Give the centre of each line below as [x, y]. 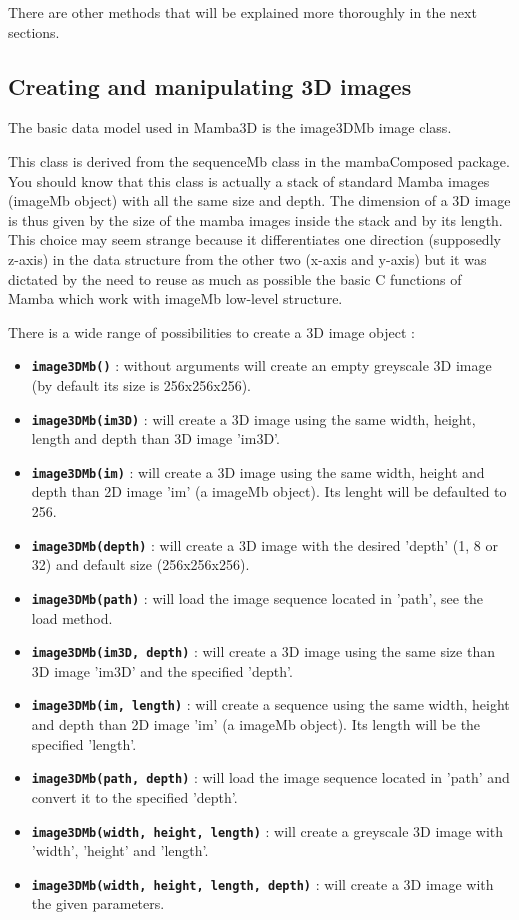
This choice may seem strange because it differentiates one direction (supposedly [254, 239]
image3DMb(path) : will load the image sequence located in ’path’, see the [257, 597]
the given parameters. [98, 903]
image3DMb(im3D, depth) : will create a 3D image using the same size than [263, 651]
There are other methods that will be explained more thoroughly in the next [242, 12]
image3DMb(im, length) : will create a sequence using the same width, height [270, 704]
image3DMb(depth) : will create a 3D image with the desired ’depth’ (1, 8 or [264, 544]
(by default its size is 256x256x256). [141, 384]
